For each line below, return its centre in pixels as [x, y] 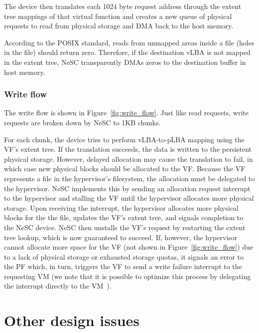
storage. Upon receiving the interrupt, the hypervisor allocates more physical [121, 207]
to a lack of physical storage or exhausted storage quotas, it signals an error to [124, 256]
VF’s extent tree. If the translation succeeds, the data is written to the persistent [128, 149]
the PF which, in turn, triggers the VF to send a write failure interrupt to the [123, 266]
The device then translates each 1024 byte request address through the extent [123, 6]
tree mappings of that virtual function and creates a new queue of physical [118, 16]
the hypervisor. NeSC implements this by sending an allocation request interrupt [127, 188]
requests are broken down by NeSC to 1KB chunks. [82, 122]
